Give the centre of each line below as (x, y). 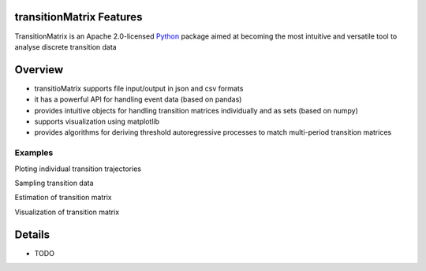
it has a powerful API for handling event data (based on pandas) (138, 99)
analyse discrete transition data (66, 46)
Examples (34, 153)
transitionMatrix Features (78, 17)
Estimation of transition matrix (63, 198)
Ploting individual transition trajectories (78, 169)
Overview (39, 70)
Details (32, 234)
